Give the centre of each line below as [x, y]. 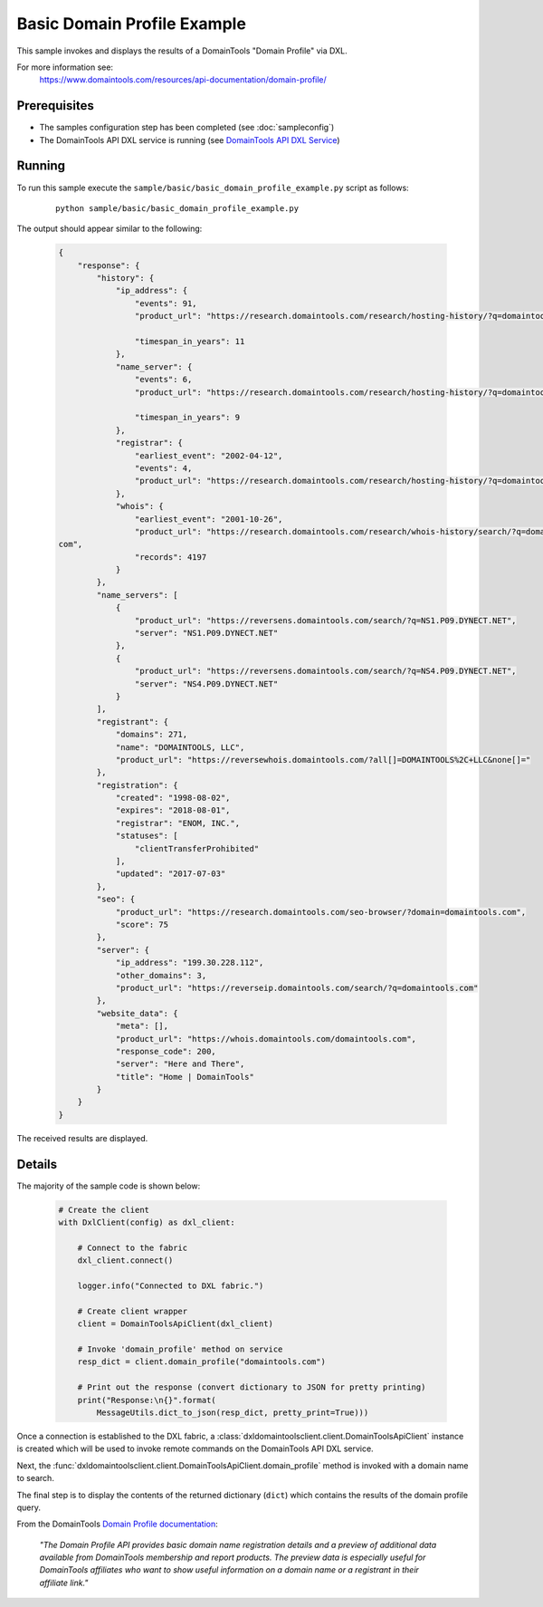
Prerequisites [55, 106]
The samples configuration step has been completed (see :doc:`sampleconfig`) [187, 128]
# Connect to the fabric [133, 1247]
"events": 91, [166, 303]
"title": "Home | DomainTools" [185, 1077]
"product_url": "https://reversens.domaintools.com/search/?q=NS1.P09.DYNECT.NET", [325, 620]
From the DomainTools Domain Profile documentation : [118, 1524]
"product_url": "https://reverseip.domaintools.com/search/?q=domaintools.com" [297, 988]
